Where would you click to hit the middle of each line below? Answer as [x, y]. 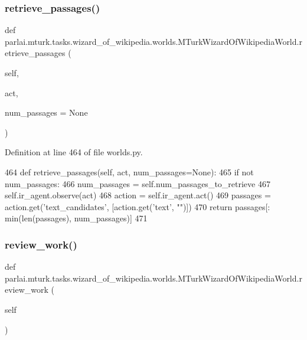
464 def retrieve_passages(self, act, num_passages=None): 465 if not [129, 171]
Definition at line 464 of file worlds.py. [74, 152]
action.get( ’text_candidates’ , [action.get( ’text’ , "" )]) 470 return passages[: [138, 206]
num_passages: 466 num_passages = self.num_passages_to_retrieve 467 [138, 183]
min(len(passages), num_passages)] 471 [76, 218]
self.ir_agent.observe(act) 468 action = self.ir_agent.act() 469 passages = [138, 195]
